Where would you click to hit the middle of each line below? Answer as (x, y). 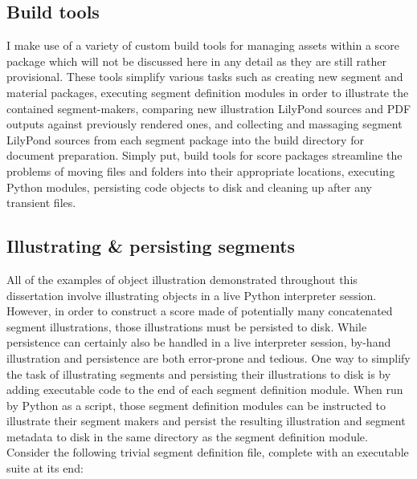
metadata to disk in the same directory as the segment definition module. (187, 436)
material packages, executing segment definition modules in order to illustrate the (208, 92)
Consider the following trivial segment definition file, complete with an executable (208, 452)
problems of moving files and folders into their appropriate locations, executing (201, 170)
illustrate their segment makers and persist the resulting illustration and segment (206, 421)
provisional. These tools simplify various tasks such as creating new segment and (205, 77)
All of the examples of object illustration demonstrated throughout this (182, 279)
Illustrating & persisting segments (151, 246)
